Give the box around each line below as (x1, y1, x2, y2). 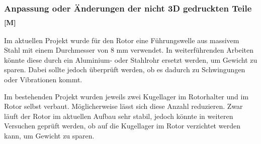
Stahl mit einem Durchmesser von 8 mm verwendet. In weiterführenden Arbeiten (4, 45, 254, 55)
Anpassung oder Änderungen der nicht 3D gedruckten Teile (4, 2, 252, 14)
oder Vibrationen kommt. (4, 74, 82, 84)
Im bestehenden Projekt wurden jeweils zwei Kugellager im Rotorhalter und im (4, 91, 249, 101)
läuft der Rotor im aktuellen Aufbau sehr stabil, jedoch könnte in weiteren (4, 110, 233, 121)
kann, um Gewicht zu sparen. (4, 130, 95, 140)
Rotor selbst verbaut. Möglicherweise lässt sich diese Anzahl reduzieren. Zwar (4, 101, 243, 111)
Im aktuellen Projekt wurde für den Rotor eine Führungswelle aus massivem (4, 35, 239, 45)
